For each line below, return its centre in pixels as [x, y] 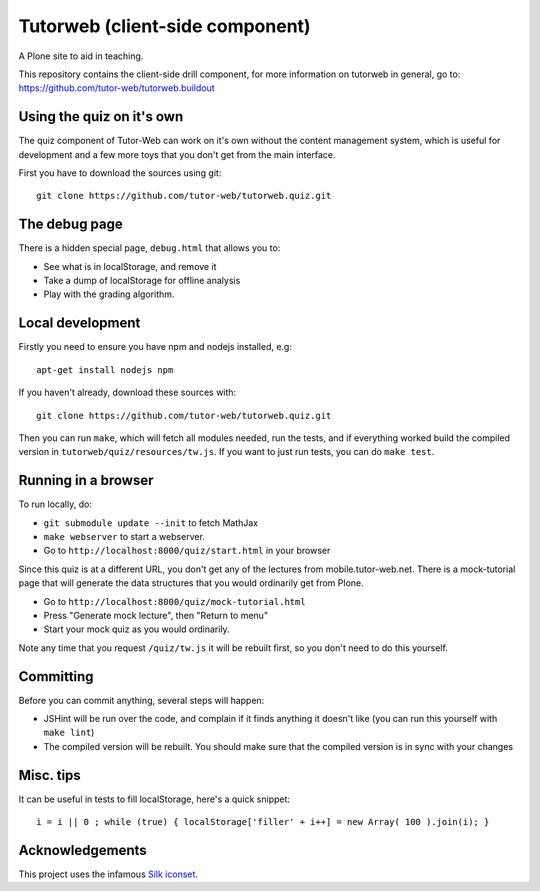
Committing [56, 676]
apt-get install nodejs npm [105, 369]
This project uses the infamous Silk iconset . [108, 874]
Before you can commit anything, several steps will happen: [141, 700]
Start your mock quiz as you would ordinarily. [136, 629]
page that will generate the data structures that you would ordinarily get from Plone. [191, 583]
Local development [79, 323]
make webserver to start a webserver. [124, 537]
